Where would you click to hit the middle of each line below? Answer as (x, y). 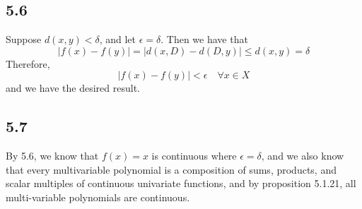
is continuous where (194, 156)
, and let (118, 39)
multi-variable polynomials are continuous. (98, 197)
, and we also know (303, 156)
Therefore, (28, 63)
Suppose (24, 39)
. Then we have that (204, 39)
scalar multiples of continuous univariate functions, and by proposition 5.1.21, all (181, 183)
